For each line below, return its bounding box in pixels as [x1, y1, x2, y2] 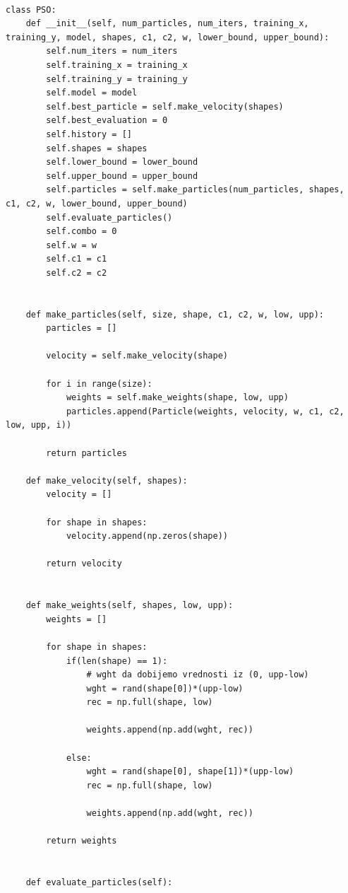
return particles [46, 448, 127, 458]
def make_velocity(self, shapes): [25, 475, 188, 486]
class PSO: [6, 4, 56, 15]
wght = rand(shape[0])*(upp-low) [86, 683, 244, 694]
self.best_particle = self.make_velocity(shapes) [46, 101, 284, 112]
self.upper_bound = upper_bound [46, 170, 198, 181]
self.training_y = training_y [46, 74, 188, 84]
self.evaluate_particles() [46, 212, 173, 223]
